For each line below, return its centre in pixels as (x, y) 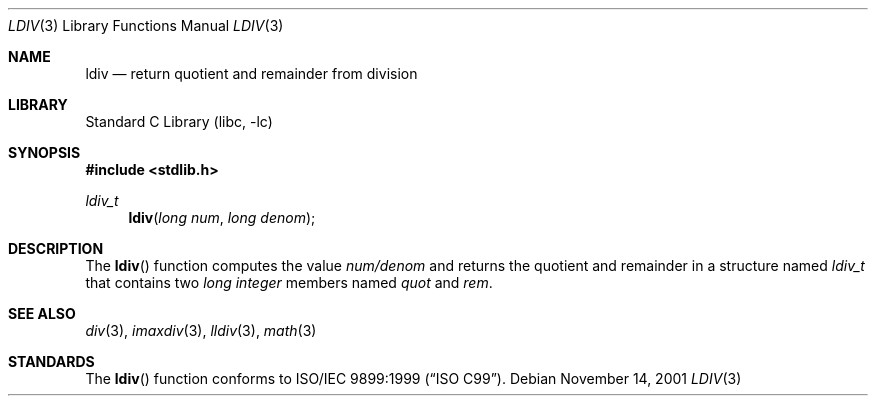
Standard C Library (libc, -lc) (179, 121)
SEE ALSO (42, 313)
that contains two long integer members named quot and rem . (289, 282)
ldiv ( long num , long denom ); (222, 217)
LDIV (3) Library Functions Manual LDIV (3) (146, 25)
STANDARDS (51, 361)
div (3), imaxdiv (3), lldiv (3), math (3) (201, 330)
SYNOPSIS (44, 152)
